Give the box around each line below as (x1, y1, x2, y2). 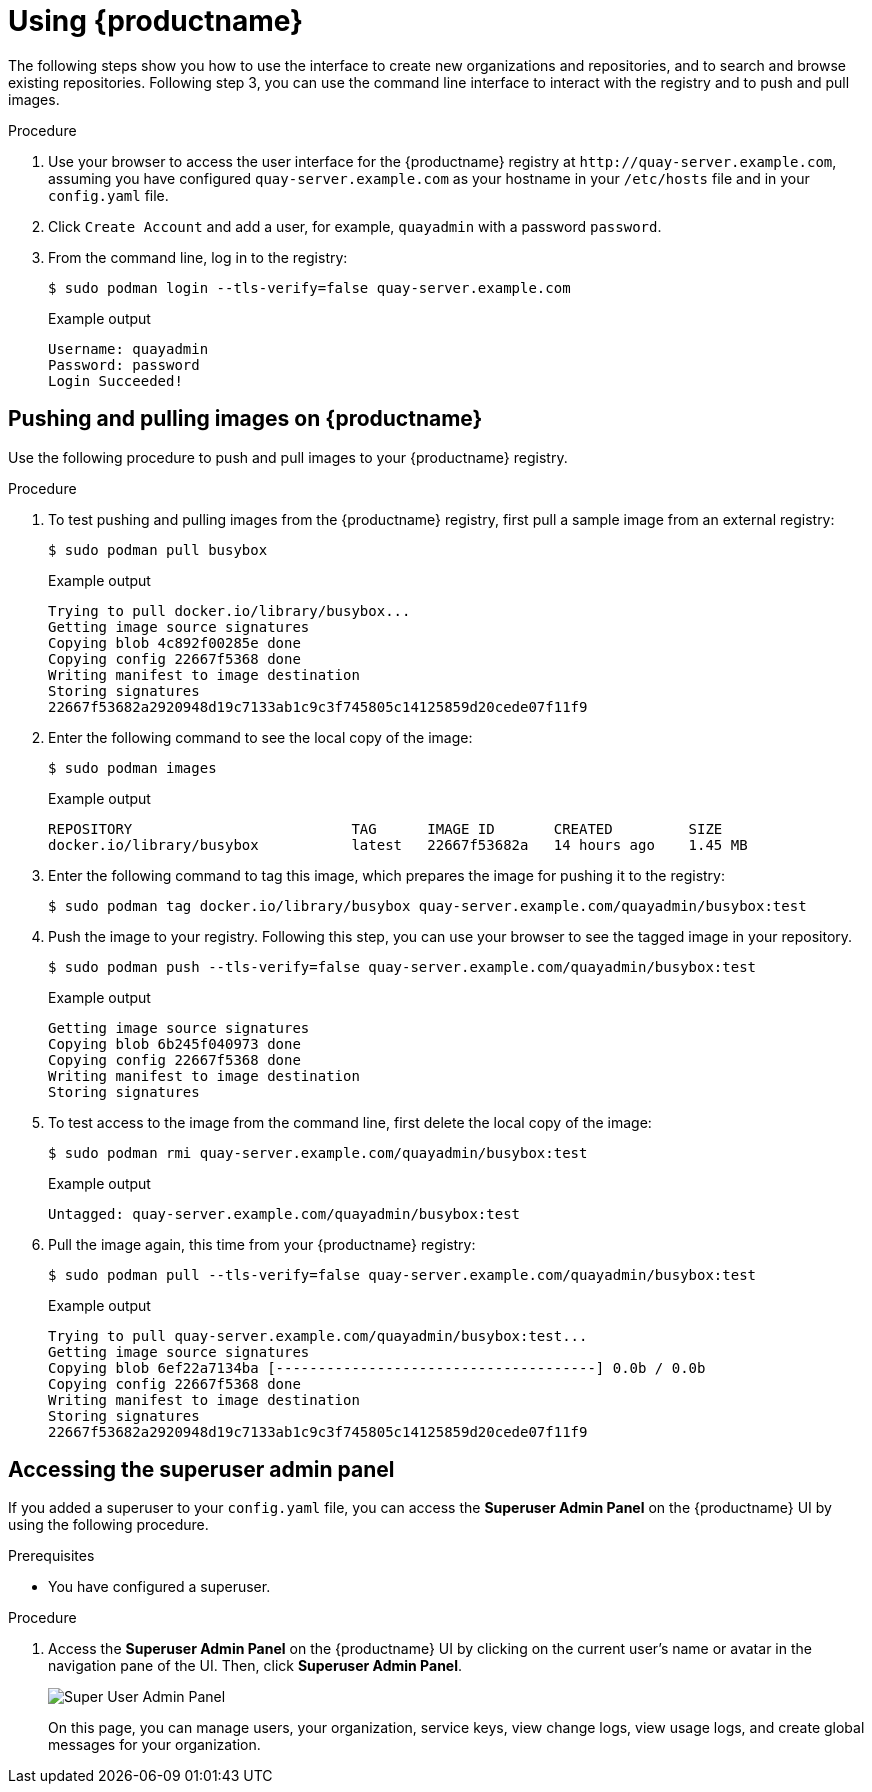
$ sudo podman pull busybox (48, 541, 268, 558)
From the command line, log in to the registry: (48, 248, 348, 266)
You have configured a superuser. (48, 1578, 271, 1596)
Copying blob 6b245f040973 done (48, 1035, 301, 1052)
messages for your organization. (48, 1736, 261, 1754)
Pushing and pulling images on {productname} (8, 406, 483, 432)
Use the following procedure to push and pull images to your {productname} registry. (8, 448, 568, 466)
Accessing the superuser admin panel (8, 1457, 395, 1483)
